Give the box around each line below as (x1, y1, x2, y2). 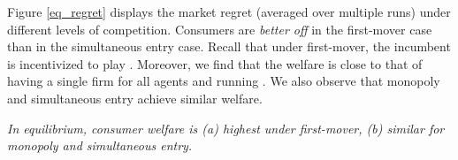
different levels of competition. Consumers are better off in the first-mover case (7, 19, 432, 38)
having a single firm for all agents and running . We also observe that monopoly (7, 72, 440, 90)
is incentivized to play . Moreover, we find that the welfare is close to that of (7, 54, 423, 72)
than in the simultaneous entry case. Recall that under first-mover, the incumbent (7, 37, 451, 56)
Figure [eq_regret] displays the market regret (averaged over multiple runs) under (7, 3, 451, 20)
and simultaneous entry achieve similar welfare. (7, 88, 263, 107)
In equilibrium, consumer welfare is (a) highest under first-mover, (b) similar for (7, 118, 445, 137)
